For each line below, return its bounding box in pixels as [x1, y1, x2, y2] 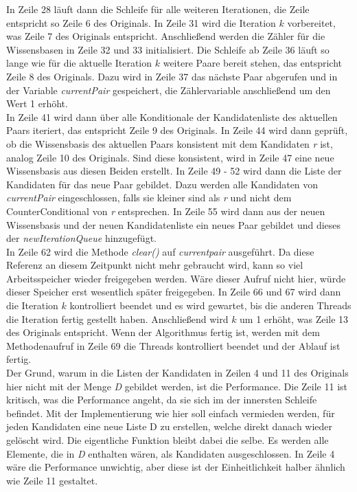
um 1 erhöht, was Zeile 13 [240, 311, 349, 326]
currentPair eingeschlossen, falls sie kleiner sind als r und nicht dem [6, 190, 292, 205]
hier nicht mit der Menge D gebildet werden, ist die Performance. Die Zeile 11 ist [6, 379, 348, 393]
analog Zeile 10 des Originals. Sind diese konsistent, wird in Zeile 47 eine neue [6, 150, 334, 164]
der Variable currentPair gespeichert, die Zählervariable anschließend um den [6, 82, 331, 97]
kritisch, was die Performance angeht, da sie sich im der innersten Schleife [6, 392, 317, 407]
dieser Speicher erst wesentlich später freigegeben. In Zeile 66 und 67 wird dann [6, 284, 341, 299]
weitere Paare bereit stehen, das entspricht [163, 56, 342, 70]
